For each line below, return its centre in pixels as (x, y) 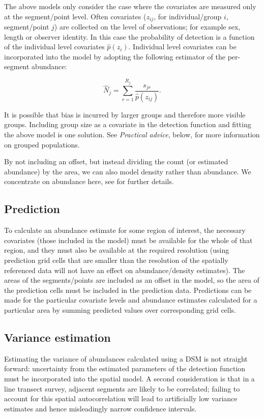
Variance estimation (57, 337)
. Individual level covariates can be (182, 47)
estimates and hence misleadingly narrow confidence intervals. (100, 408)
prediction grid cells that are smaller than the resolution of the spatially (116, 260)
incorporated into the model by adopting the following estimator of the (115, 56)
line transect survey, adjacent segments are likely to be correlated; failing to (122, 388)
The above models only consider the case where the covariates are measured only (130, 6)
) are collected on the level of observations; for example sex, (147, 27)
